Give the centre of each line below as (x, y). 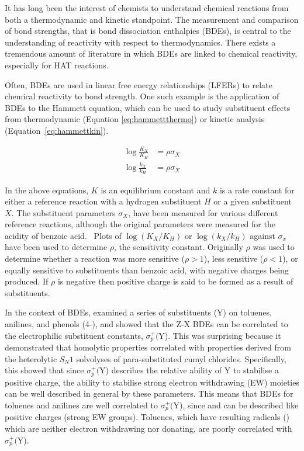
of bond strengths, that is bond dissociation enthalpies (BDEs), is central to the (148, 31)
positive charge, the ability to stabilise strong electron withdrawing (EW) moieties (152, 382)
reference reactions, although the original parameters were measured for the (140, 224)
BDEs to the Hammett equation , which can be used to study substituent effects (148, 107)
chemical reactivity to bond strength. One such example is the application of (142, 96)
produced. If (27, 281)
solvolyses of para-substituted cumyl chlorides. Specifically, (181, 358)
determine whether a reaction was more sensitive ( (95, 259)
